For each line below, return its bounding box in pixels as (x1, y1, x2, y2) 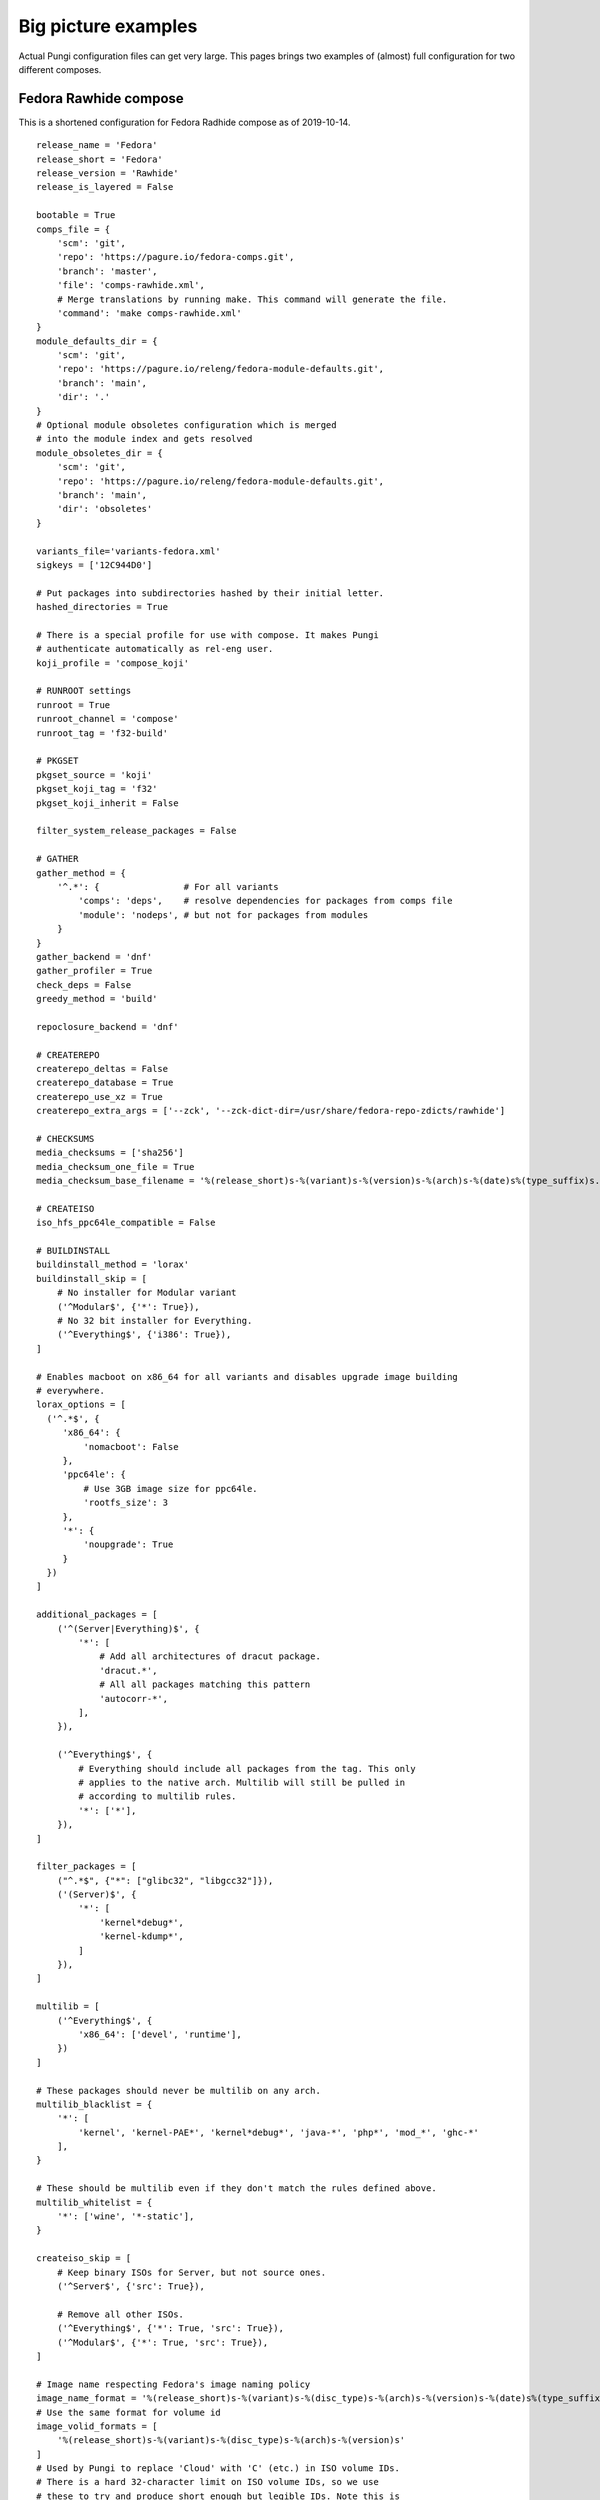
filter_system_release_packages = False (36, 825, 237, 837)
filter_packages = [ (36, 1861, 137, 1872)
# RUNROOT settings (36, 685, 132, 697)
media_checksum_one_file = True (36, 1161, 195, 1172)
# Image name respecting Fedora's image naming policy (36, 2378, 311, 2390)
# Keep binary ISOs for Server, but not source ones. (56, 2266, 327, 2278)
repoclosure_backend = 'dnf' (36, 1021, 179, 1032)
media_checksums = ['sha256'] (36, 1147, 185, 1159)
